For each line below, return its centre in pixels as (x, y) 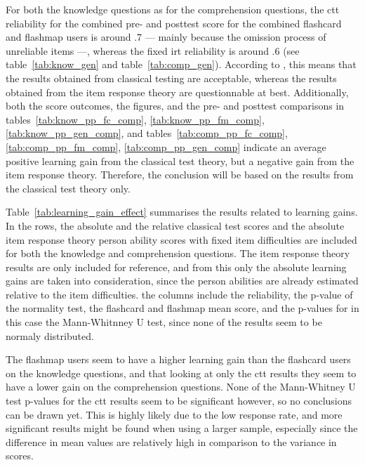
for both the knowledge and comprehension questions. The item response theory (178, 253)
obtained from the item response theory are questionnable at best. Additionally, (177, 92)
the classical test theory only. (68, 188)
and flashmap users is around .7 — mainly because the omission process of (166, 37)
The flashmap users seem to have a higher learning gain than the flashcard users (178, 359)
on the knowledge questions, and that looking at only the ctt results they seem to (181, 373)
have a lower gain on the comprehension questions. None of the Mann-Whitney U (181, 387)
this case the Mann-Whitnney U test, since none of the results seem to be (164, 322)
